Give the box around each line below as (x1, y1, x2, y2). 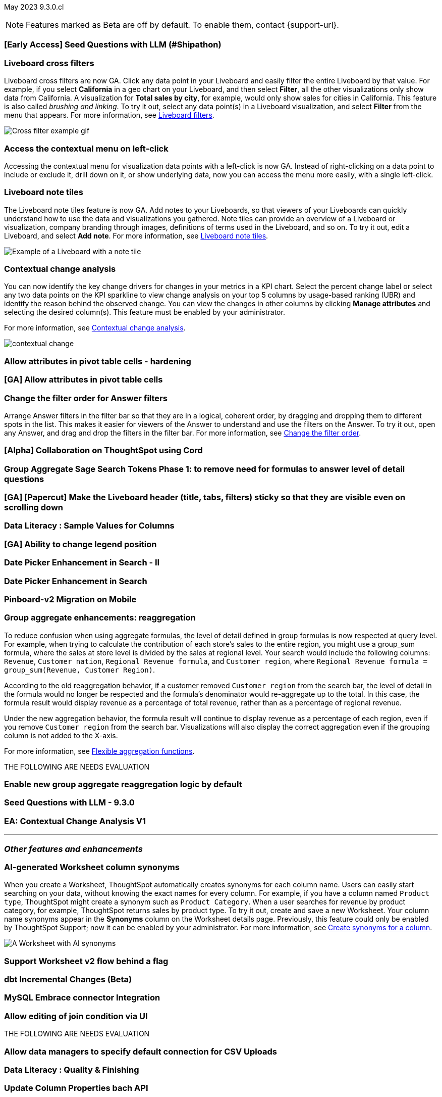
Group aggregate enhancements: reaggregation (4, 612, 196, 623)
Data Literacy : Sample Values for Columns (4, 520, 175, 531)
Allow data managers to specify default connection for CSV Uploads (4, 1046, 277, 1057)
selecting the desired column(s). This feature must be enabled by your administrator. (4, 308, 285, 317)
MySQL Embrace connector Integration (4, 992, 160, 1003)
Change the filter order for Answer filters (4, 393, 168, 403)
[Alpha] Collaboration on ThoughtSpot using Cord (4, 445, 203, 456)
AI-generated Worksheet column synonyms (4, 862, 180, 872)
